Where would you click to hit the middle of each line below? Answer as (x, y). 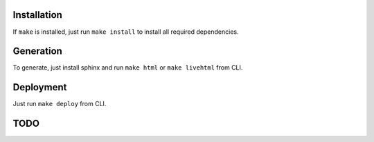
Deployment (40, 87)
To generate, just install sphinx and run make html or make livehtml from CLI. (128, 68)
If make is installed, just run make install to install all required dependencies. (126, 32)
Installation (37, 15)
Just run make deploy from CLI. (60, 104)
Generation (37, 51)
